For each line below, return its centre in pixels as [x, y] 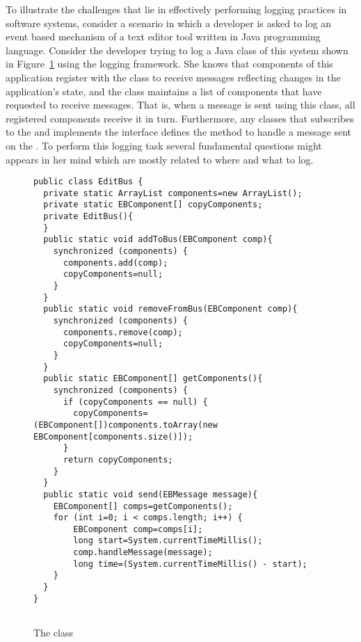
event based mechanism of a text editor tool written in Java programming [163, 37]
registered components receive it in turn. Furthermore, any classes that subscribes [180, 118]
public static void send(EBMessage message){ [151, 494]
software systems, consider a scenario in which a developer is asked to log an [169, 23]
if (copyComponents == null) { [135, 402]
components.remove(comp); [123, 332]
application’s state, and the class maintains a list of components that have [164, 91]
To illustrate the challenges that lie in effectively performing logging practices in [176, 9]
